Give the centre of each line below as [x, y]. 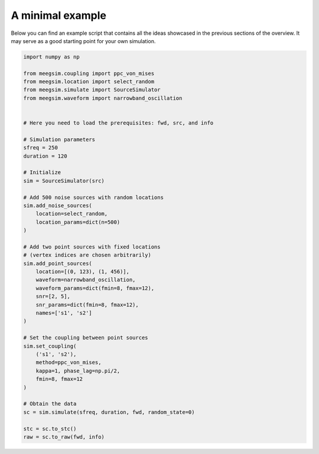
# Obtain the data [50, 404]
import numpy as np [51, 57]
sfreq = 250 [41, 148]
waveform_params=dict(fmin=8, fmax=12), [95, 288]
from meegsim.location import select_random [89, 82]
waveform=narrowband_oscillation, [86, 280]
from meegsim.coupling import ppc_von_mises [89, 73]
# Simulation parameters [59, 139]
